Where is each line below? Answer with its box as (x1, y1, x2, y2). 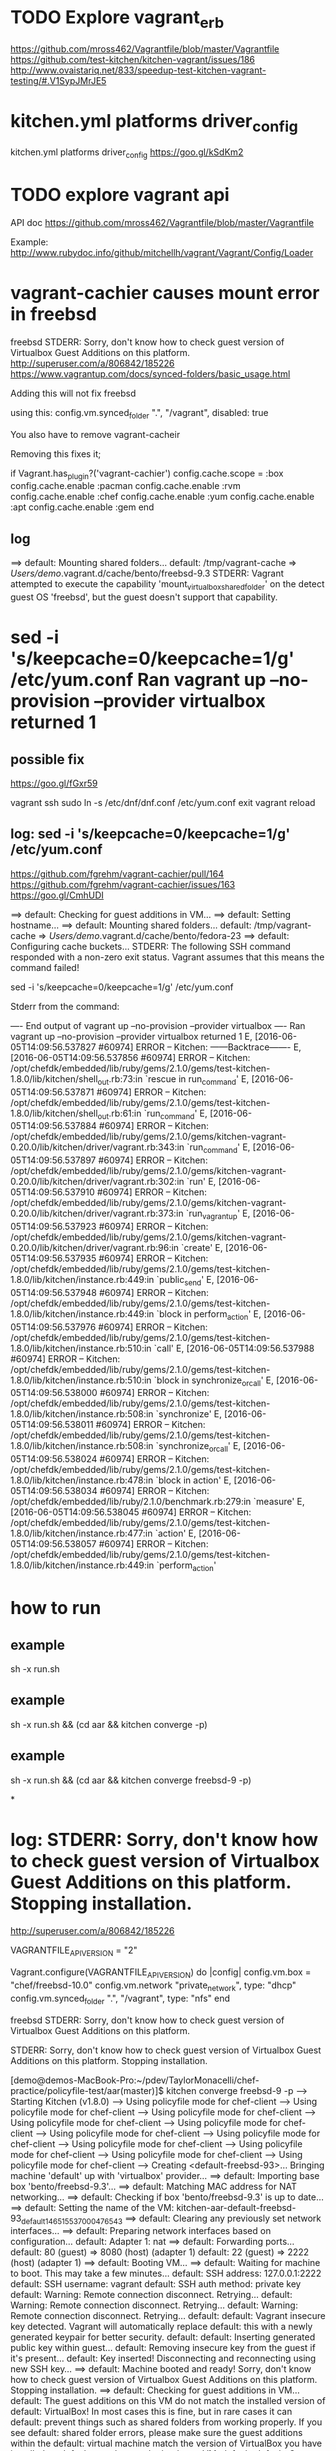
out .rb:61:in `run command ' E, (97, 1107, 208, 1121)
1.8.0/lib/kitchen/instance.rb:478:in (10, 1474, 154, 1486)
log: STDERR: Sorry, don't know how (10, 1828, 319, 1851)
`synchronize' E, (155, 1408, 223, 1420)
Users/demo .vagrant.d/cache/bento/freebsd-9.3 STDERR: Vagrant (10, 567, 285, 580)
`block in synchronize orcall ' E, (153, 1374, 275, 1388)
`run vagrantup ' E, (185, 1207, 251, 1221)
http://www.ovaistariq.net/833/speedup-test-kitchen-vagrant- (10, 64, 267, 76)
